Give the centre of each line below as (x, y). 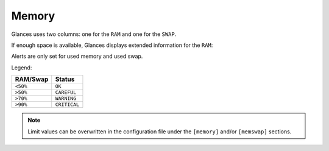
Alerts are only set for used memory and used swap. (77, 56)
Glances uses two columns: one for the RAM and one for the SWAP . (94, 34)
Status (65, 79)
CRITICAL (67, 104)
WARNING (65, 98)
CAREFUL (65, 92)
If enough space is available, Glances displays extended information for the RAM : (112, 45)
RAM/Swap (32, 79)
